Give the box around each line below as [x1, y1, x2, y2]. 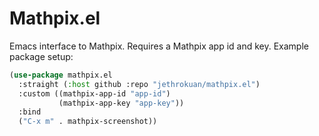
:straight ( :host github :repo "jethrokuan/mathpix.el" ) [18, 79, 261, 89]
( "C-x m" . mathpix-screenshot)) [18, 117, 158, 127]
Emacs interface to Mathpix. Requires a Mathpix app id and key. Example [9, 40, 309, 52]
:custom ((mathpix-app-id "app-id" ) [18, 88, 171, 99]
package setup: [9, 50, 74, 62]
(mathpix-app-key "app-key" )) [58, 98, 185, 108]
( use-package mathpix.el [9, 70, 113, 80]
